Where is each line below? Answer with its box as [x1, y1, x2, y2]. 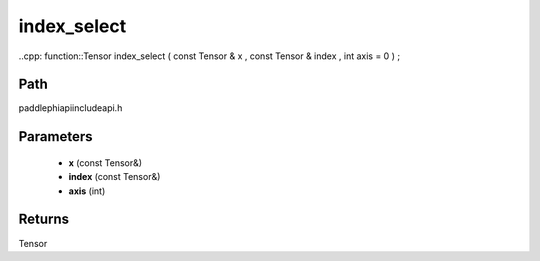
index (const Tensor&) [68, 171, 161, 183]
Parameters [18, 128, 93, 145]
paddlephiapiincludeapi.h [18, 102, 123, 114]
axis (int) [68, 185, 106, 197]
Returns [18, 211, 70, 228]
